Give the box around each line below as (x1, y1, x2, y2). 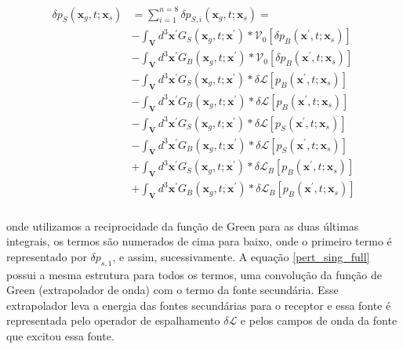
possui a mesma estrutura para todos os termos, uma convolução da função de (6, 266, 382, 282)
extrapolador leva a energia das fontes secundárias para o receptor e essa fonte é (6, 296, 391, 313)
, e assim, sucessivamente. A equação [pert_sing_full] (112, 248, 370, 264)
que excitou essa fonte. (6, 327, 114, 344)
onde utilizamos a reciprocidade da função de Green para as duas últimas (6, 217, 359, 234)
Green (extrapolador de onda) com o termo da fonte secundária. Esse (6, 282, 339, 298)
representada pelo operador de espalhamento (6, 312, 220, 329)
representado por (6, 248, 87, 264)
